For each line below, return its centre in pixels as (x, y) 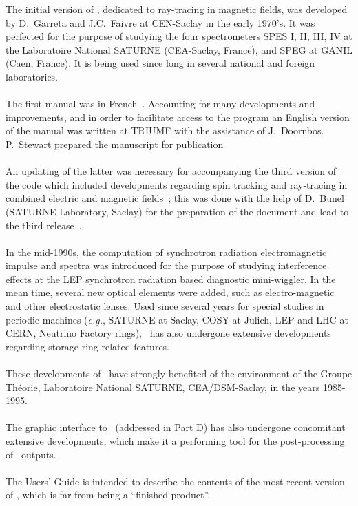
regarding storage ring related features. (88, 346)
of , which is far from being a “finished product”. (108, 495)
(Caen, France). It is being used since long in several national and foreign (160, 63)
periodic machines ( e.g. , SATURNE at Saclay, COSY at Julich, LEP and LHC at (177, 319)
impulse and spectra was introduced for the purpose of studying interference (166, 265)
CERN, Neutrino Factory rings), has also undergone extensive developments (168, 333)
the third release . (44, 225)
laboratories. (32, 76)
